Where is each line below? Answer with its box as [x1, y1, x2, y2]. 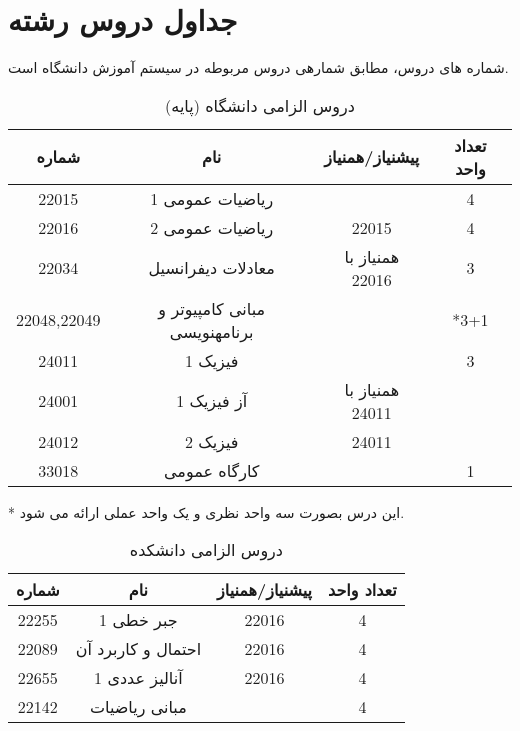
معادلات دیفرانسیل [148, 256, 275, 280]
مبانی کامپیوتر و [158, 296, 266, 320]
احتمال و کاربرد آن [75, 637, 202, 661]
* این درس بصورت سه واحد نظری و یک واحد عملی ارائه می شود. [8, 501, 405, 522]
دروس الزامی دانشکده [129, 538, 283, 562]
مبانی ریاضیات [89, 695, 187, 719]
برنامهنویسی [169, 319, 254, 343]
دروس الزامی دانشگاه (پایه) [165, 93, 355, 117]
